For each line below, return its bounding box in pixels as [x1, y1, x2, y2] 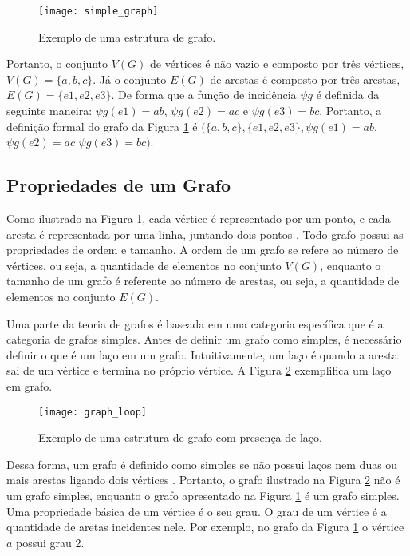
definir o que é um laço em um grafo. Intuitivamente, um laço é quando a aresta [6, 346, 398, 363]
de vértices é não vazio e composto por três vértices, [150, 55, 404, 72]
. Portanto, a [319, 102, 382, 119]
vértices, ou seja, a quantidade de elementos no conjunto [6, 256, 282, 273]
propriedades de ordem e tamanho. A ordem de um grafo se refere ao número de [6, 241, 399, 258]
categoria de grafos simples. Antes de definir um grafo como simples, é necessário [6, 331, 402, 347]
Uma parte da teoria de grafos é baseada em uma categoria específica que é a [6, 315, 384, 332]
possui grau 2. [16, 534, 85, 550]
